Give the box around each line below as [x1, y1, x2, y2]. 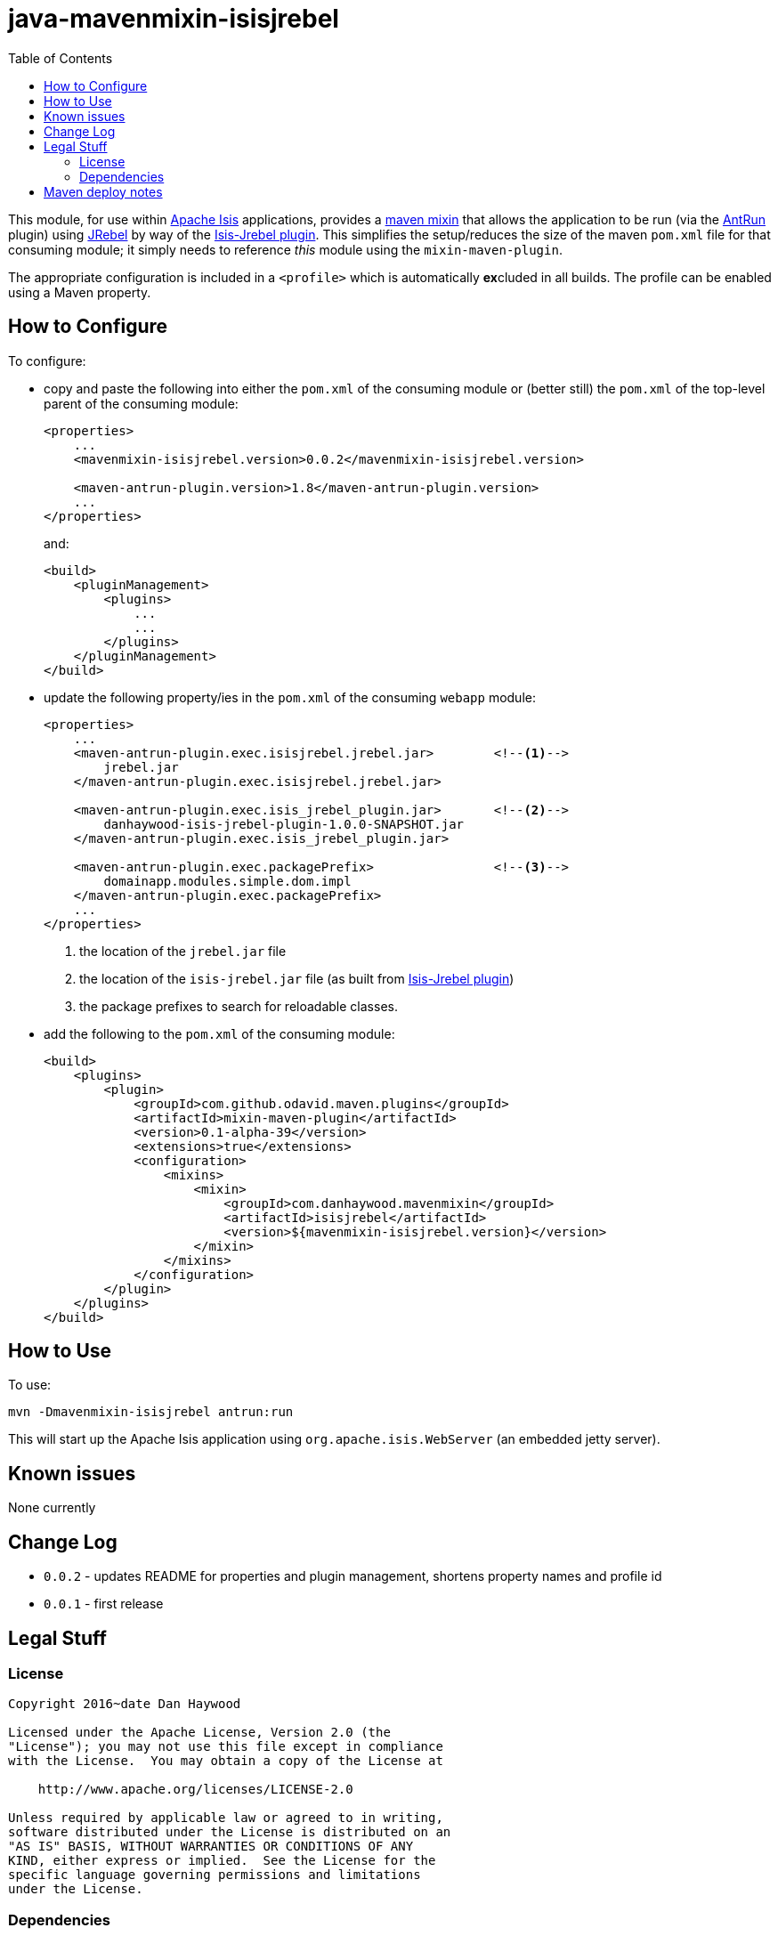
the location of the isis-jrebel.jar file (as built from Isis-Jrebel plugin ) [79, 970, 515, 986]
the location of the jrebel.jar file [79, 943, 287, 959]
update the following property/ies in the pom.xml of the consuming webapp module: [44, 689, 536, 705]
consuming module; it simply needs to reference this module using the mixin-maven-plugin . [8, 241, 563, 257]
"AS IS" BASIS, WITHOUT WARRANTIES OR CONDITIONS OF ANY [8, 1839, 414, 1854]
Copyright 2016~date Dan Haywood [8, 1697, 241, 1712]
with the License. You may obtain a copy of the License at [8, 1754, 443, 1769]
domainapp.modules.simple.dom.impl [103, 873, 352, 888]
